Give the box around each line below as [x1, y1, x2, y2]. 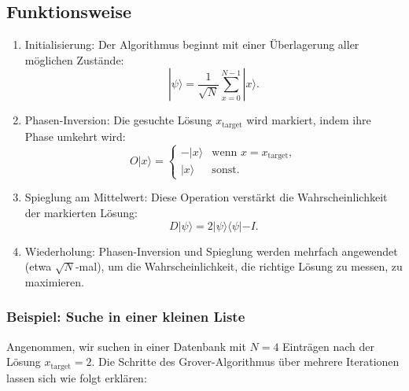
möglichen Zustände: [24, 51, 124, 68]
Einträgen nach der [282, 338, 375, 354]
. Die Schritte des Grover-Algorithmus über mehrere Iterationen [91, 353, 400, 370]
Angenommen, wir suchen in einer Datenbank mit [6, 338, 246, 354]
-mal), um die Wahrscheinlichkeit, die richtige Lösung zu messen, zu [75, 258, 403, 275]
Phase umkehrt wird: [24, 127, 126, 144]
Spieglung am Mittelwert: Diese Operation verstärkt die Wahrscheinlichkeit [24, 189, 388, 205]
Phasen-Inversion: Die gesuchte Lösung [24, 112, 212, 128]
